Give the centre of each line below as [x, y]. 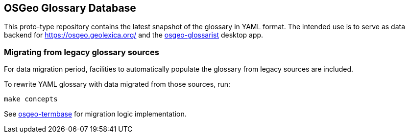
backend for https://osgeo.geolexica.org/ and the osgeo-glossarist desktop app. [134, 35]
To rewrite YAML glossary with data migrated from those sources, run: [117, 84]
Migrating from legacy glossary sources [82, 52]
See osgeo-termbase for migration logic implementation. [95, 114]
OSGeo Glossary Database [70, 8]
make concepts [31, 99]
